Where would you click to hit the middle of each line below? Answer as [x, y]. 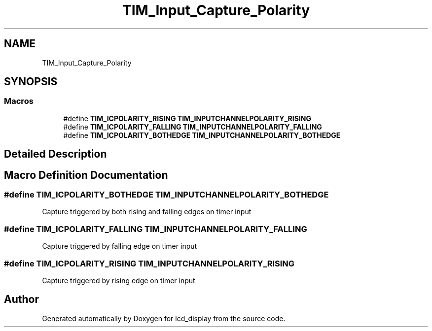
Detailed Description [55, 154]
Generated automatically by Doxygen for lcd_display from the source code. [164, 318]
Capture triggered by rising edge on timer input [119, 280]
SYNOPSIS [31, 82]
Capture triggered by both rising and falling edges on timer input [147, 212]
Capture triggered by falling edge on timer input [120, 246]
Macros [19, 101]
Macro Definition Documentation [86, 175]
